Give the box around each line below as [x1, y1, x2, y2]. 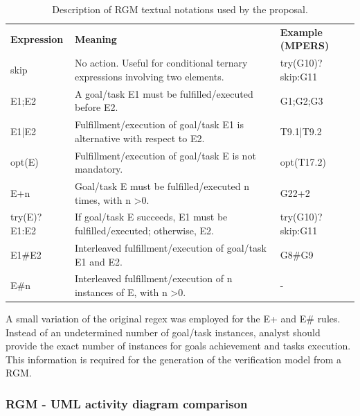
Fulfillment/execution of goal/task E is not [74, 148, 256, 162]
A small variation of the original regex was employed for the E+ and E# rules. [6, 311, 341, 326]
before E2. [74, 100, 118, 114]
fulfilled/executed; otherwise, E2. [74, 223, 214, 238]
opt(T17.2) [280, 155, 326, 169]
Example [280, 24, 323, 39]
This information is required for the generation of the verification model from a [6, 352, 342, 366]
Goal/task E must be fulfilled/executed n [74, 179, 250, 193]
